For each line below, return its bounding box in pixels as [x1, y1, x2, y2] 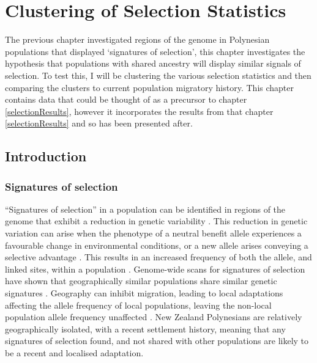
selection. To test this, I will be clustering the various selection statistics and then [5, 68, 311, 81]
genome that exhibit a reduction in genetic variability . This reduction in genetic [5, 215, 308, 227]
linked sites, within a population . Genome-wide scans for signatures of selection [5, 262, 305, 275]
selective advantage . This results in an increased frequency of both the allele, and [5, 251, 312, 263]
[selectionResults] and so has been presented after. [5, 117, 193, 130]
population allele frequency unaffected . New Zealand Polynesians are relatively [5, 310, 302, 323]
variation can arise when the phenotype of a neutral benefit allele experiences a [5, 227, 302, 240]
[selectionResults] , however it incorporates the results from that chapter [5, 105, 274, 117]
